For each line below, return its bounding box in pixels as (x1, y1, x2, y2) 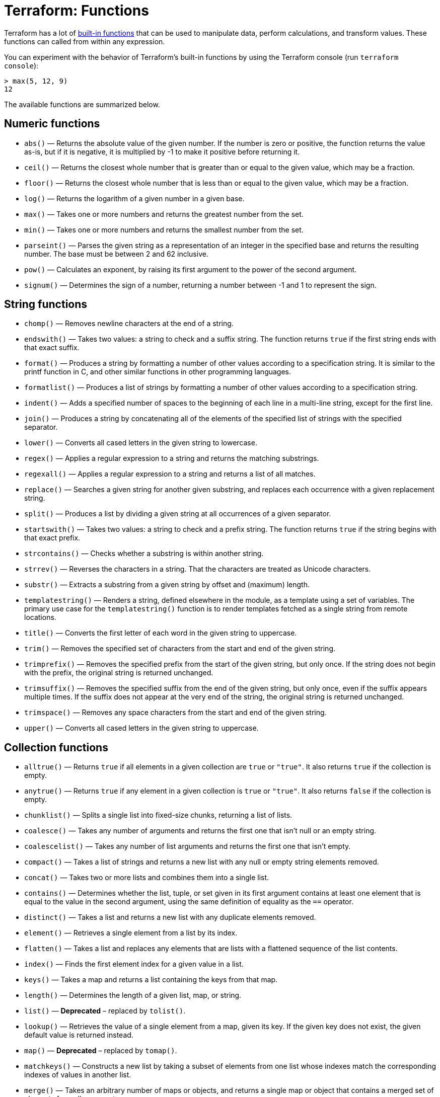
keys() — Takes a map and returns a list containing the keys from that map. (24, 975, 278, 984)
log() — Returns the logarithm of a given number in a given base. (24, 194, 245, 203)
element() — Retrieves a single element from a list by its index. (24, 928, 238, 937)
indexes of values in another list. (24, 1070, 131, 1079)
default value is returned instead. (24, 1031, 133, 1040)
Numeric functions (4, 117, 100, 130)
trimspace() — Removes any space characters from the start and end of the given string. (24, 708, 327, 717)
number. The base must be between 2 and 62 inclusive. (24, 249, 208, 258)
